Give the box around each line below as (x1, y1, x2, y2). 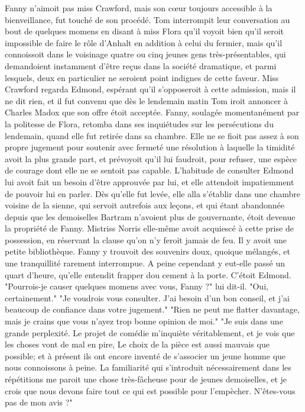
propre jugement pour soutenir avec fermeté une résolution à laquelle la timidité (5, 141, 295, 153)
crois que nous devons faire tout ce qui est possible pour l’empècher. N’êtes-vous (5, 384, 296, 397)
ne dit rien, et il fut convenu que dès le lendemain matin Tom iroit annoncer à (5, 94, 288, 107)
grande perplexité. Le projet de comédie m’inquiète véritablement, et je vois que (5, 326, 295, 339)
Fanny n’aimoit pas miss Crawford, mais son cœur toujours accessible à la (5, 2, 272, 14)
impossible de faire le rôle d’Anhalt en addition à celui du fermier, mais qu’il (5, 36, 283, 49)
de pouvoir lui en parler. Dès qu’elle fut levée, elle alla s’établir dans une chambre (5, 187, 300, 199)
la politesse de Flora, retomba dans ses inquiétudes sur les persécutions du (5, 117, 274, 130)
